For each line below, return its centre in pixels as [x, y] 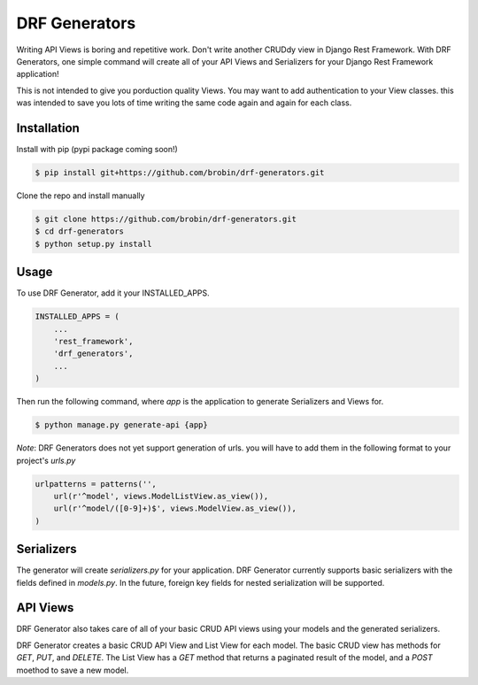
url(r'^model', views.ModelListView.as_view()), [161, 496]
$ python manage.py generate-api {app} [121, 425]
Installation [48, 128]
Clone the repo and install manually [81, 196]
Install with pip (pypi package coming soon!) [97, 150]
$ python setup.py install [93, 244]
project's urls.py [46, 460]
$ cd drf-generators [79, 231]
